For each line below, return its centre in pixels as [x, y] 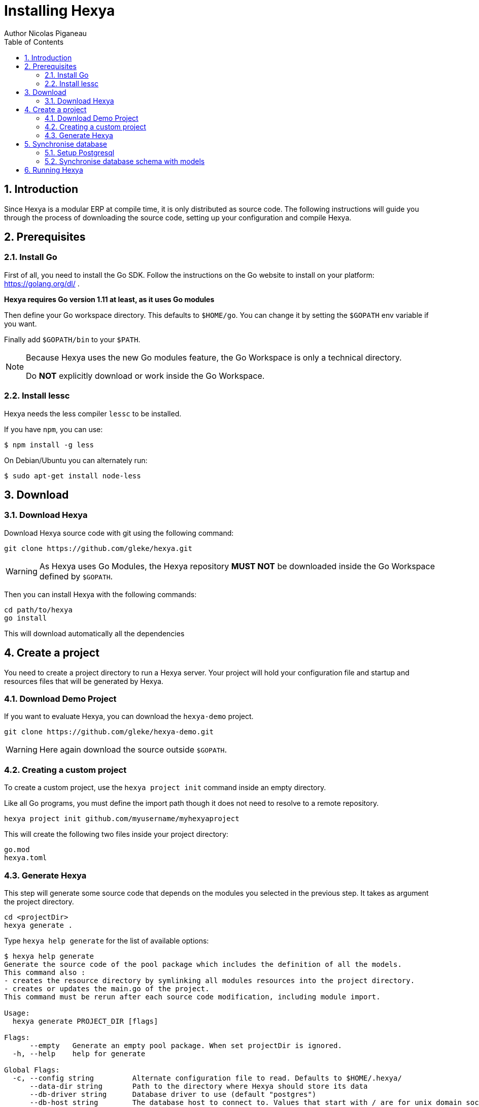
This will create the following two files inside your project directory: [116, 834]
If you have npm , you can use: [54, 429]
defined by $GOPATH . [76, 576]
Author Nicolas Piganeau [45, 33]
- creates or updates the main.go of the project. [107, 988]
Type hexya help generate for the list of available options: [107, 940]
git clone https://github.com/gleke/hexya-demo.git [109, 732]
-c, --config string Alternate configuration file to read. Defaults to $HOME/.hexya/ [207, 1078]
